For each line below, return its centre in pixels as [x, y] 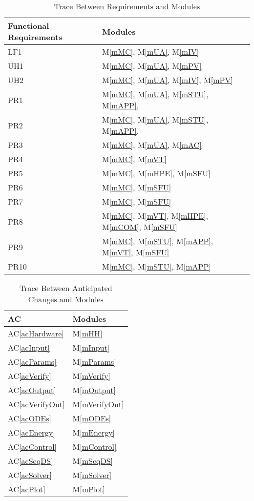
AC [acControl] [32, 447]
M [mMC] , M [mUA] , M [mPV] [152, 66]
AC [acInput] [29, 347]
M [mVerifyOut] [98, 404]
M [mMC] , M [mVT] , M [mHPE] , [155, 216]
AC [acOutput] [32, 390]
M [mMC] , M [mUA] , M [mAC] [152, 145]
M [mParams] [94, 362]
